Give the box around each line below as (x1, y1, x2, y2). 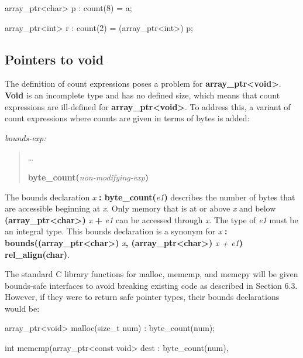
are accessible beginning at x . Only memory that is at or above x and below (5, 202, 276, 214)
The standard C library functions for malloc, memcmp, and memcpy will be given (5, 268, 298, 280)
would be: (5, 302, 40, 314)
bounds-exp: (5, 131, 46, 144)
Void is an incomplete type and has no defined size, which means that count (5, 88, 280, 101)
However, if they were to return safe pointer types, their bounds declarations (5, 291, 280, 303)
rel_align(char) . (5, 248, 70, 260)
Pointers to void (5, 50, 104, 68)
